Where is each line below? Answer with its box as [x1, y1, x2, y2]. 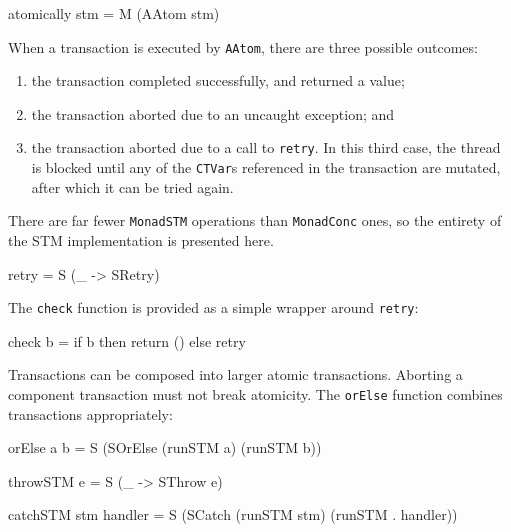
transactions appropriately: [8, 403, 173, 424]
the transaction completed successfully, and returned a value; [31, 70, 405, 91]
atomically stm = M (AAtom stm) [8, 3, 220, 23]
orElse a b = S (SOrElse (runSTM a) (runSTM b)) [8, 437, 322, 458]
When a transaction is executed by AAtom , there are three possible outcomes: [8, 36, 478, 57]
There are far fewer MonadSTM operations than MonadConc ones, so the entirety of [8, 210, 502, 231]
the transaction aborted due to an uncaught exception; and [31, 103, 395, 124]
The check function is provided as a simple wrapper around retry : [8, 297, 419, 318]
